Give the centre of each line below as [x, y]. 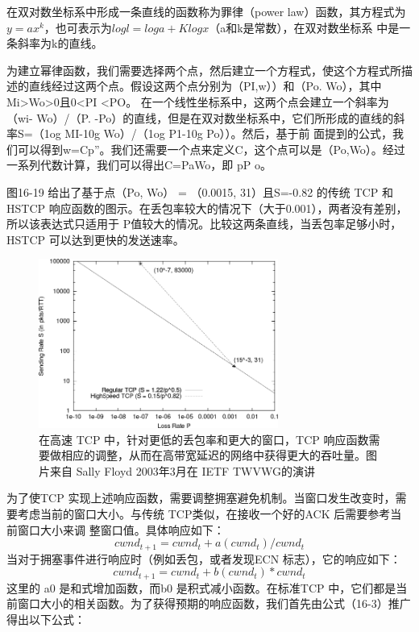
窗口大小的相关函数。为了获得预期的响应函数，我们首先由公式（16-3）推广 [214, 603]
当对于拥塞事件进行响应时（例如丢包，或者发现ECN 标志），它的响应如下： [204, 558]
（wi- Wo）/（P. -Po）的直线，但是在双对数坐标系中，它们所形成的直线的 [200, 117]
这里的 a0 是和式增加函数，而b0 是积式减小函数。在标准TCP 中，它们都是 [201, 587]
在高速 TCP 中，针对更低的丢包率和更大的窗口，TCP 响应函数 [204, 439]
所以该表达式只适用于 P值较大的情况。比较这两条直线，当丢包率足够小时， [204, 224]
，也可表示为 [78, 27]
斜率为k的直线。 [60, 43]
